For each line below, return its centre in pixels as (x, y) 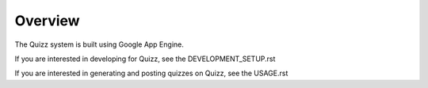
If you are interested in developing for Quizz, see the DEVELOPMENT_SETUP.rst (145, 59)
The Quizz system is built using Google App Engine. (99, 44)
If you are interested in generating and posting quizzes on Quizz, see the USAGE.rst (151, 73)
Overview (47, 21)
